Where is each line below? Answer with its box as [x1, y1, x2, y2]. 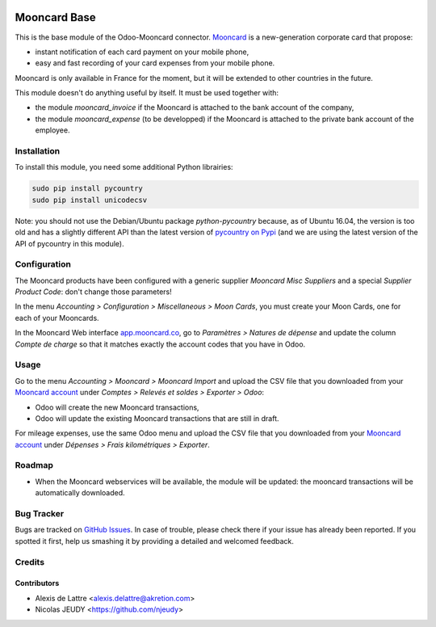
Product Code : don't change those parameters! [15, 287, 173, 297]
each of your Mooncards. [15, 313, 100, 322]
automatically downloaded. [35, 488, 125, 498]
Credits [15, 556, 44, 567]
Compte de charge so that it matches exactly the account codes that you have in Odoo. [15, 339, 306, 349]
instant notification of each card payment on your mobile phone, [35, 47, 249, 57]
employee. [35, 125, 70, 135]
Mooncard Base [15, 11, 96, 24]
